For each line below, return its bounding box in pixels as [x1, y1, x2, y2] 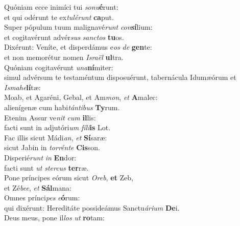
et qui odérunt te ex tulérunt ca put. [4, 11, 114, 22]
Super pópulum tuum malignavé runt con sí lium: [4, 22, 153, 32]
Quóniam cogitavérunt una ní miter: [4, 61, 113, 72]
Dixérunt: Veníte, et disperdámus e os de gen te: [4, 42, 152, 52]
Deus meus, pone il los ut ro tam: [4, 212, 105, 223]
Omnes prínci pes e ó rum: [4, 192, 80, 203]
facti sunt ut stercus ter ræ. [4, 162, 89, 173]
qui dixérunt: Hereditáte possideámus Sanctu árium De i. [4, 202, 180, 213]
